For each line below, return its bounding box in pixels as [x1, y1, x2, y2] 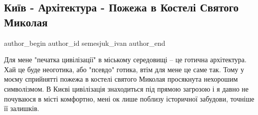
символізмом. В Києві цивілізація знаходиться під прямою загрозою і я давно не [4, 83, 249, 94]
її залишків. [4, 103, 39, 114]
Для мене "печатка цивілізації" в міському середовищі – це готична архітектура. [4, 54, 247, 65]
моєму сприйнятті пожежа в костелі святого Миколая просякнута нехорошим [4, 74, 238, 84]
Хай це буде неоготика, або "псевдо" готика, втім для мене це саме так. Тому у [4, 64, 244, 74]
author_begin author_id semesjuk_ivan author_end [4, 37, 165, 48]
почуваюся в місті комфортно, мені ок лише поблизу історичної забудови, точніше [4, 93, 255, 104]
